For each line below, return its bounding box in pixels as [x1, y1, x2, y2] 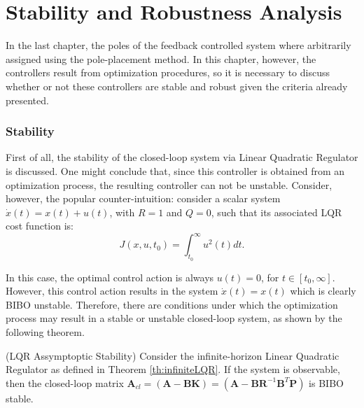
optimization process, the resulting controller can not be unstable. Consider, [6, 177, 332, 192]
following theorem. [6, 324, 85, 339]
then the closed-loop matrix [6, 375, 124, 390]
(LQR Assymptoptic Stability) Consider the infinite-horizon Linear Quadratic [6, 348, 339, 363]
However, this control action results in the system [6, 283, 218, 298]
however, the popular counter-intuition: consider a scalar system [6, 191, 281, 206]
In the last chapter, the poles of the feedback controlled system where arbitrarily [6, 38, 351, 52]
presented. [6, 92, 49, 107]
